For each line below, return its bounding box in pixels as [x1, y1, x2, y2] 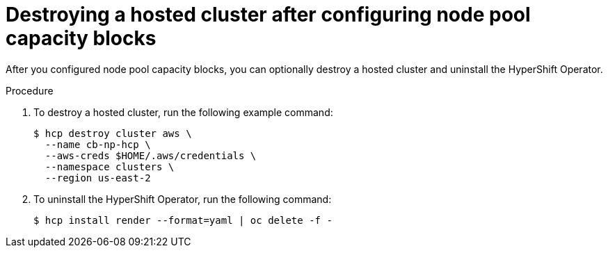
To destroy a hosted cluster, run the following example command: [33, 106, 333, 118]
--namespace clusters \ [45, 161, 175, 172]
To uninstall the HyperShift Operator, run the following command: [33, 193, 332, 205]
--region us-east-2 [45, 172, 151, 183]
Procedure [6, 84, 54, 97]
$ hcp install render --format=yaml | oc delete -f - [33, 214, 333, 226]
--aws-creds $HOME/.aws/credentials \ [45, 149, 257, 161]
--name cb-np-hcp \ [45, 138, 151, 150]
